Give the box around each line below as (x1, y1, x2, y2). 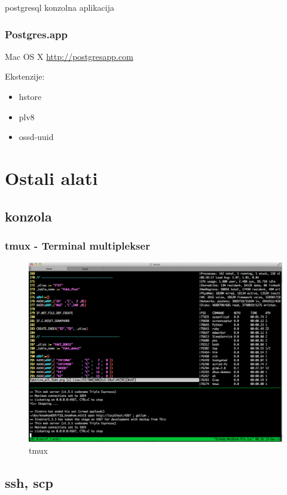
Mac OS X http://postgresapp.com (5, 50, 133, 62)
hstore (19, 90, 42, 102)
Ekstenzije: (5, 70, 45, 83)
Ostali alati (5, 165, 98, 190)
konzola (5, 206, 52, 225)
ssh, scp (5, 473, 53, 491)
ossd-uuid (19, 130, 54, 143)
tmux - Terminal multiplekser (5, 238, 150, 253)
